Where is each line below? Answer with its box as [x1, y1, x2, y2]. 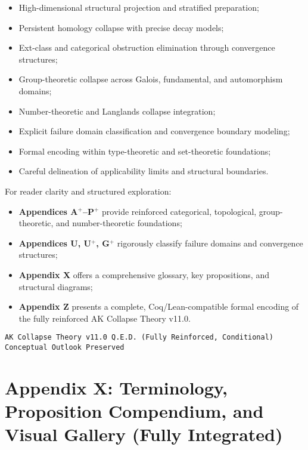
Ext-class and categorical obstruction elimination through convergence [18, 41, 275, 54]
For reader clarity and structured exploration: [5, 184, 172, 197]
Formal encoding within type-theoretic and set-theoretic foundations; [18, 144, 271, 157]
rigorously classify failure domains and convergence [117, 236, 303, 249]
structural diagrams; [18, 280, 93, 292]
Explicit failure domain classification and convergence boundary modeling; [18, 125, 290, 137]
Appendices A [18, 205, 78, 217]
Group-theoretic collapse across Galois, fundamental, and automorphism [18, 73, 283, 85]
